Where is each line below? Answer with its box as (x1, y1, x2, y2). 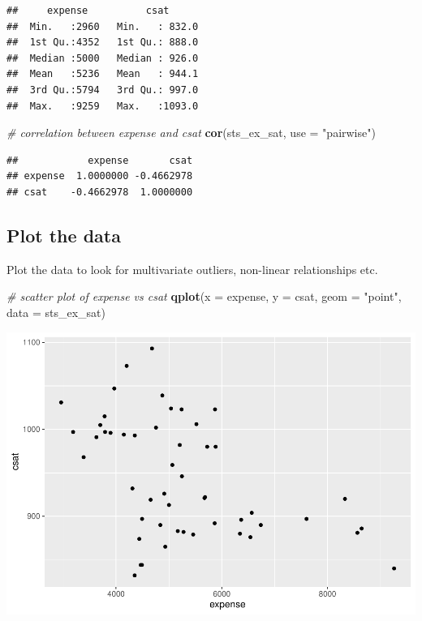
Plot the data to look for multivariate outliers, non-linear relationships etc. (6, 260, 378, 277)
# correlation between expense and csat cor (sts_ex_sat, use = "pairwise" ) (6, 124, 376, 141)
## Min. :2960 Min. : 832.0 (6, 20, 199, 32)
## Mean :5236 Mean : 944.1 (6, 68, 199, 80)
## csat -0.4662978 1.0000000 (6, 186, 193, 198)
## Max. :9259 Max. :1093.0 (6, 100, 199, 112)
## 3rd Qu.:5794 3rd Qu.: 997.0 (6, 84, 199, 96)
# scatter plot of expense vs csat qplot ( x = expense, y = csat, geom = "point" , (6, 288, 402, 305)
